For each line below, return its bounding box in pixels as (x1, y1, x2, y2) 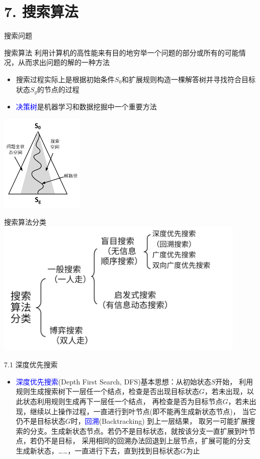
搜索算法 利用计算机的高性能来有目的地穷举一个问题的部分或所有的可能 (4, 47, 239, 57)
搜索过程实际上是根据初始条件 (16, 74, 115, 84)
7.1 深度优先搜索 (4, 359, 58, 370)
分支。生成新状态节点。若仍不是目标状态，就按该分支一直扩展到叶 (30, 425, 248, 436)
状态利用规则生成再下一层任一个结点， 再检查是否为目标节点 (23, 396, 223, 406)
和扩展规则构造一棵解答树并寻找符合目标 (122, 74, 256, 84)
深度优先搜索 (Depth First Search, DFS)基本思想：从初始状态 (16, 376, 211, 386)
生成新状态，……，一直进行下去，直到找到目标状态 (16, 445, 181, 455)
